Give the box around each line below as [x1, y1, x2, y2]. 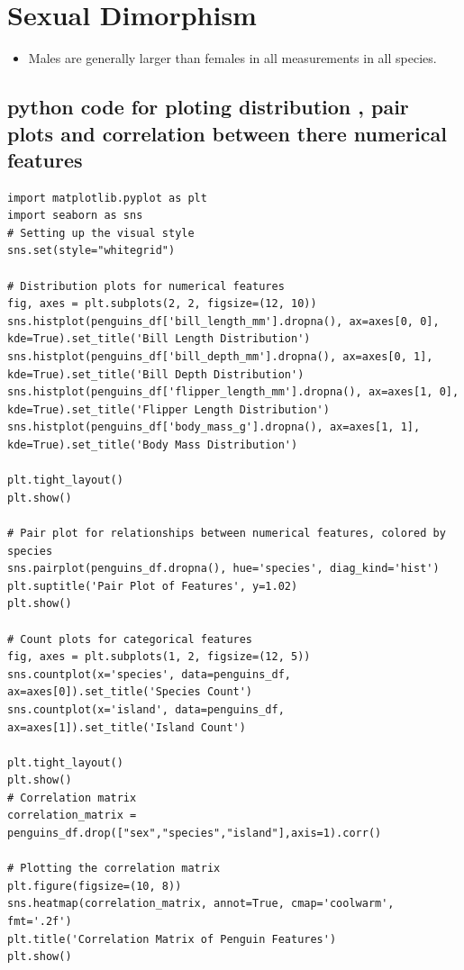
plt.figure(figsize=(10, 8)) [7, 879, 182, 893]
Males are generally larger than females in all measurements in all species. [28, 49, 437, 68]
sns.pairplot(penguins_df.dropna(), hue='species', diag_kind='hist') [7, 562, 440, 576]
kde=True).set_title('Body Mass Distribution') [7, 439, 298, 452]
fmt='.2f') [7, 915, 72, 929]
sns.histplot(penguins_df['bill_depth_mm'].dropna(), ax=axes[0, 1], [7, 350, 433, 364]
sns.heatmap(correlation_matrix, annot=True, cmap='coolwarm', [7, 897, 395, 911]
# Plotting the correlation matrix [7, 862, 221, 875]
